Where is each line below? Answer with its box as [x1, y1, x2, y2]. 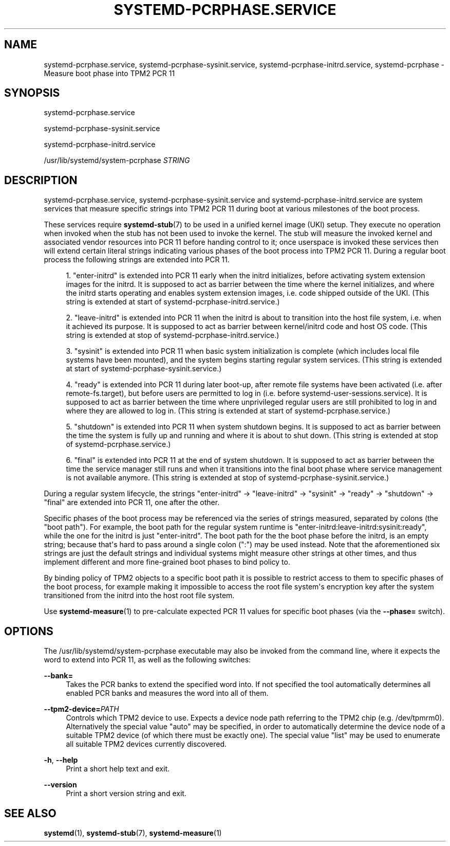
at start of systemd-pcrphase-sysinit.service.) [66, 364, 222, 373]
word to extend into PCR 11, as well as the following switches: [44, 655, 251, 664]
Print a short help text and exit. [66, 764, 170, 773]
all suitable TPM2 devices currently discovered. [66, 740, 227, 749]
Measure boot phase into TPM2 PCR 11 [44, 68, 175, 78]
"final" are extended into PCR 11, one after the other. [44, 498, 220, 507]
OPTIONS [4, 624, 53, 638]
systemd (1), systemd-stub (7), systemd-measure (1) [44, 828, 222, 837]
